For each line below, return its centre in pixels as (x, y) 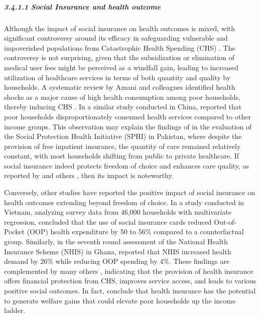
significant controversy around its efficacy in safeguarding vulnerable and (116, 38)
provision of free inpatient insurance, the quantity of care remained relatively (122, 146)
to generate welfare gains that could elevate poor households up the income (120, 300)
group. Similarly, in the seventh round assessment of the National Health (116, 242)
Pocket (15, 231)
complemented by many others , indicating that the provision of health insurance (129, 271)
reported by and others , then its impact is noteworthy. (89, 175)
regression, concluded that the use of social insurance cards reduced (108, 221)
